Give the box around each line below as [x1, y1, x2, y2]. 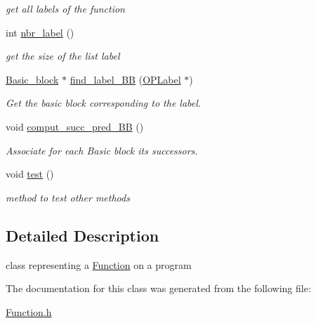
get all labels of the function [6, 1, 125, 15]
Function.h [6, 304, 52, 319]
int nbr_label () [6, 25, 74, 39]
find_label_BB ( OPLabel [70, 72, 181, 86]
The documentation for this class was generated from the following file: [6, 281, 311, 296]
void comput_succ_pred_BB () [6, 119, 144, 133]
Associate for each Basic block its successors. [6, 143, 198, 157]
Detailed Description [6, 224, 159, 246]
